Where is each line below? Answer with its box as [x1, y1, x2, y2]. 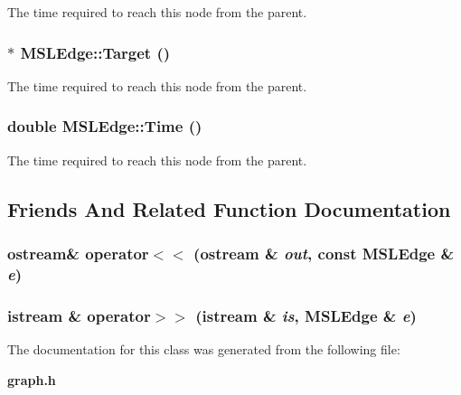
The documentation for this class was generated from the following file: [7, 339, 400, 358]
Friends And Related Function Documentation [7, 194, 451, 222]
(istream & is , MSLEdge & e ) [195, 304, 417, 326]
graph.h [7, 370, 56, 389]
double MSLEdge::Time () [7, 115, 202, 137]
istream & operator [7, 304, 151, 326]
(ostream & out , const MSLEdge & [193, 241, 455, 264]
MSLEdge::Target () [20, 41, 171, 63]
